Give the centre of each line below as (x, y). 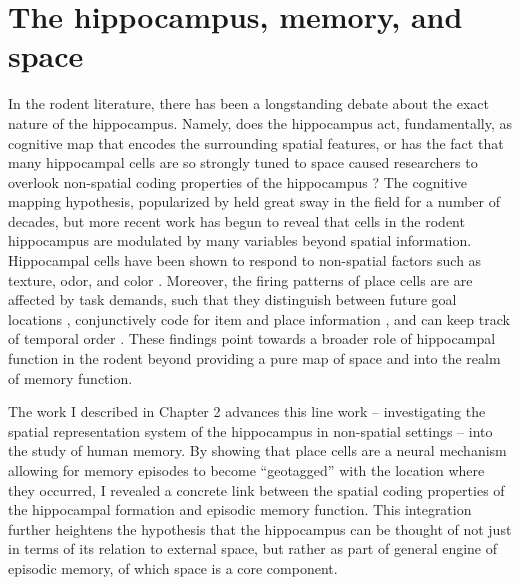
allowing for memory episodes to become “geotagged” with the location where (246, 470)
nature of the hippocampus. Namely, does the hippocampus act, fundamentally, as (260, 122)
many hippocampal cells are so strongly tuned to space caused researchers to (243, 162)
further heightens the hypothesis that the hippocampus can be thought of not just (260, 528)
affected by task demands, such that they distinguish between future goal (232, 299)
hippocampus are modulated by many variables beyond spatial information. (240, 240)
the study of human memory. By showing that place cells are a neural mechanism (257, 450)
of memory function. (70, 377)
